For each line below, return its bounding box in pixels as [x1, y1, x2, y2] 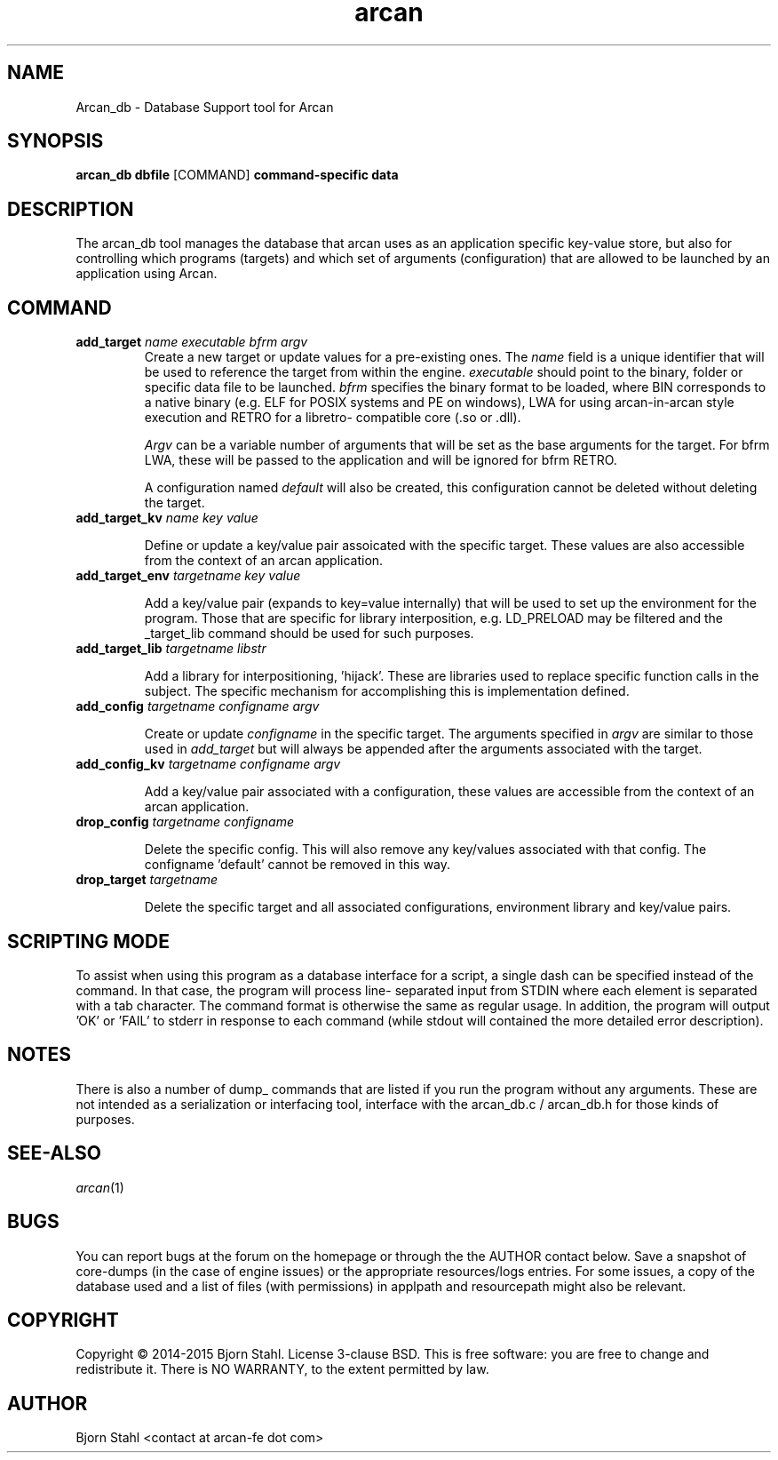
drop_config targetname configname [75, 814, 295, 830]
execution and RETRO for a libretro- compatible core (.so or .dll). [144, 410, 521, 426]
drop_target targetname [75, 872, 218, 888]
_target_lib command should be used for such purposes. [144, 626, 474, 642]
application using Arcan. [75, 266, 218, 282]
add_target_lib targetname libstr [75, 641, 266, 657]
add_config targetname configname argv [75, 698, 320, 714]
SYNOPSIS [7, 130, 104, 153]
